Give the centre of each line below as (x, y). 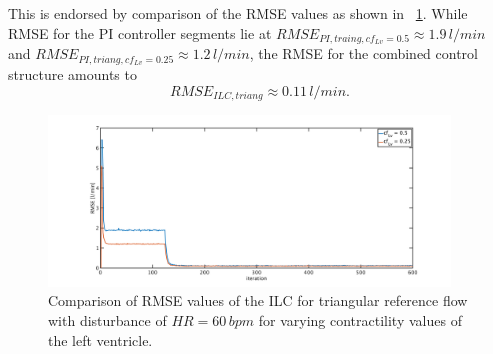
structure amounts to (72, 74)
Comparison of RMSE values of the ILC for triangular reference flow (258, 300)
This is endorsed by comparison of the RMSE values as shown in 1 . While (238, 13)
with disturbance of (107, 320)
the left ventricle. (100, 339)
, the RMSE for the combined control (363, 53)
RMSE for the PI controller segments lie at (140, 32)
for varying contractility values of (360, 320)
